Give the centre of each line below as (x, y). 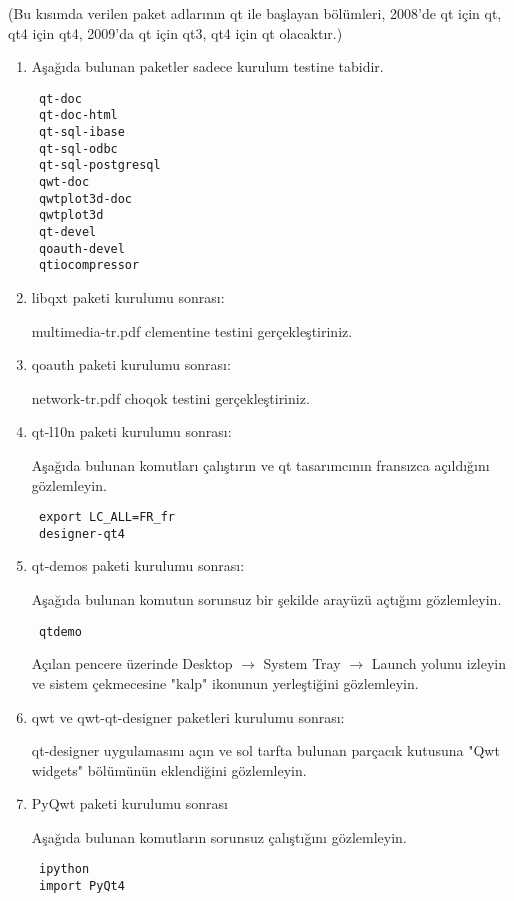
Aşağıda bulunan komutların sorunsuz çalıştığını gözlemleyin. (219, 836)
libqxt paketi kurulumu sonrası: (128, 297)
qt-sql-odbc (78, 148)
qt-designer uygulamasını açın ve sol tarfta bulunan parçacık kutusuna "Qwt (265, 750)
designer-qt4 (81, 533)
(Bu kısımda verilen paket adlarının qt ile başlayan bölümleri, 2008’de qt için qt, (255, 13)
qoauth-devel (81, 248)
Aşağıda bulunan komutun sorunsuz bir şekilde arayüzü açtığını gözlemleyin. (266, 599)
